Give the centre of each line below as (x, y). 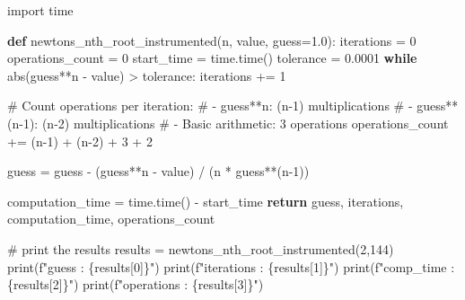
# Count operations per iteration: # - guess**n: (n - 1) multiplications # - (210, 106)
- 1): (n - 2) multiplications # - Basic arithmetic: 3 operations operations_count (234, 123)
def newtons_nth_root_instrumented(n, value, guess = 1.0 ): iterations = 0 (212, 40)
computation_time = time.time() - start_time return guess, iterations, (206, 201)
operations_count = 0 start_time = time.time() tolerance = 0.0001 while (212, 58)
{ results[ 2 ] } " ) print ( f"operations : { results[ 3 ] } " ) (136, 284)
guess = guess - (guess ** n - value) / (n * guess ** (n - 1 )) (158, 171)
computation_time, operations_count (111, 219)
